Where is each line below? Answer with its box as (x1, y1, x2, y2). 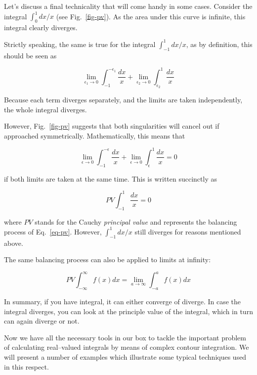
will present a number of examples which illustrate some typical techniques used (4, 351, 247, 362)
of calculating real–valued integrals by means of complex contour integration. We (4, 342, 249, 352)
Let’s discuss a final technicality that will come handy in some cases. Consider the (4, 1, 253, 11)
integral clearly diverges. (4, 22, 78, 32)
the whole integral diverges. (4, 104, 87, 114)
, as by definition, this (186, 39, 253, 49)
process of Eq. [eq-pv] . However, (4, 226, 102, 236)
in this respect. (4, 361, 49, 372)
